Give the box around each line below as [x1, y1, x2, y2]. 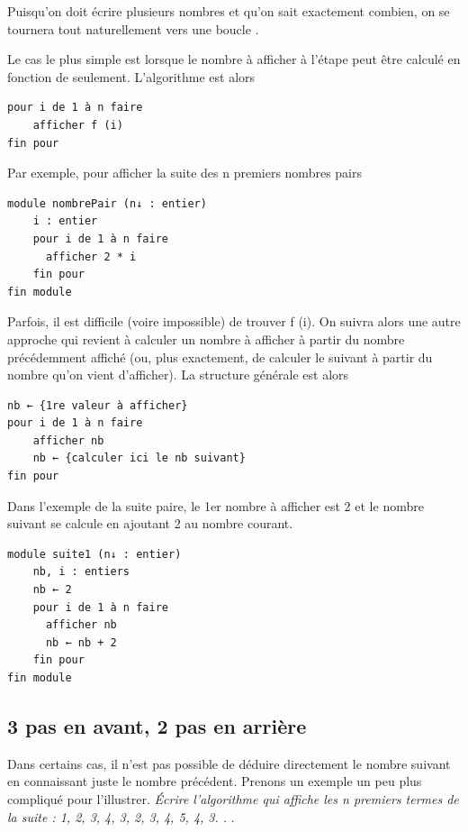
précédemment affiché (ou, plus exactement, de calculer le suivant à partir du [7, 347, 433, 366]
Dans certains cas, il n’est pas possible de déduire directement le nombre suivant [7, 754, 451, 773]
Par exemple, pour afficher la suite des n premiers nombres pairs [7, 163, 362, 182]
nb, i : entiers [32, 565, 130, 579]
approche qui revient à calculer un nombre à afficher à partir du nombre [7, 329, 405, 348]
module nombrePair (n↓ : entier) [7, 197, 207, 210]
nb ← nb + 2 [45, 635, 117, 649]
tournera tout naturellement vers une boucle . [7, 19, 259, 38]
